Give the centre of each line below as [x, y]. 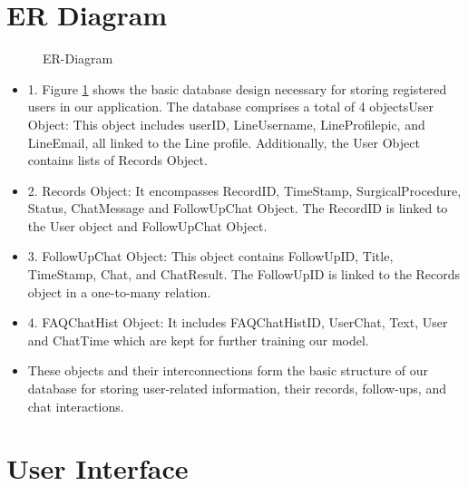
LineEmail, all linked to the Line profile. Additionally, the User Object [224, 142]
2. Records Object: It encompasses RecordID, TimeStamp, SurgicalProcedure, [244, 190]
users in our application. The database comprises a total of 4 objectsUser [230, 107]
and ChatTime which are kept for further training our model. [198, 340]
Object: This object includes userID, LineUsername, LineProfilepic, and [226, 124]
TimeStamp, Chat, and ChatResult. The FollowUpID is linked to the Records [244, 274]
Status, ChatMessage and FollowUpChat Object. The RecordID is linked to [238, 208]
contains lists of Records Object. [117, 160]
